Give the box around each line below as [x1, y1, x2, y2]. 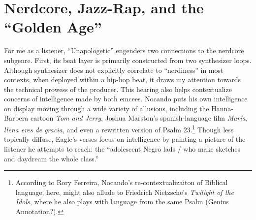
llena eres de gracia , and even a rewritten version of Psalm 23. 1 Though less [4, 123, 234, 134]
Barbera [4, 113, 29, 123]
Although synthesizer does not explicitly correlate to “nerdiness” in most [4, 64, 224, 75]
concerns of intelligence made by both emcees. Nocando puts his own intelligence [4, 94, 248, 104]
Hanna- [211, 103, 233, 113]
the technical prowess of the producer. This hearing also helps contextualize [4, 84, 232, 94]
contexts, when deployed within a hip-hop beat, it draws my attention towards [4, 74, 241, 85]
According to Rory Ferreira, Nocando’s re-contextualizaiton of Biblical [15, 177, 228, 188]
